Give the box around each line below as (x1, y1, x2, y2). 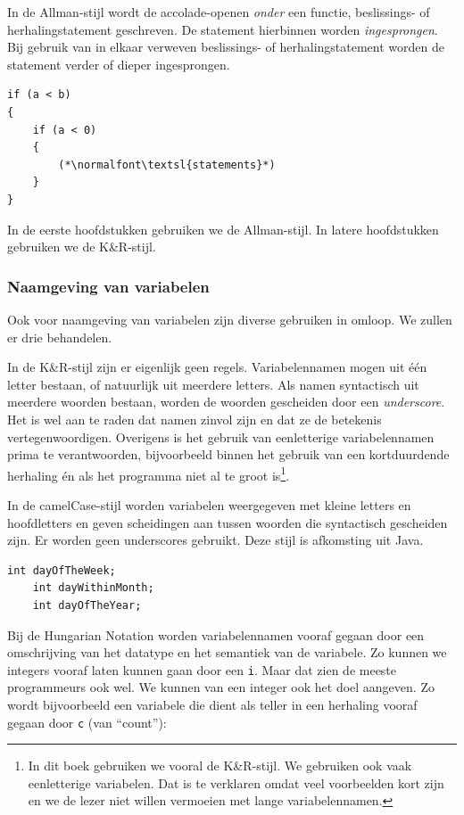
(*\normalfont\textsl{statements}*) (58, 158, 276, 171)
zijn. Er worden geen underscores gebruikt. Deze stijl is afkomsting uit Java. (7, 531, 424, 549)
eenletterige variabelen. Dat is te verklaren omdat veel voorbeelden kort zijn (28, 773, 444, 792)
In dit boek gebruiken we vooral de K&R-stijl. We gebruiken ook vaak (28, 756, 412, 775)
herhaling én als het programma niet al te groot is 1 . (7, 463, 290, 484)
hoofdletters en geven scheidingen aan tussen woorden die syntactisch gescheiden (7, 513, 448, 531)
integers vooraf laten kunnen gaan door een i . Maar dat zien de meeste (7, 660, 397, 679)
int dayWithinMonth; (32, 581, 154, 595)
